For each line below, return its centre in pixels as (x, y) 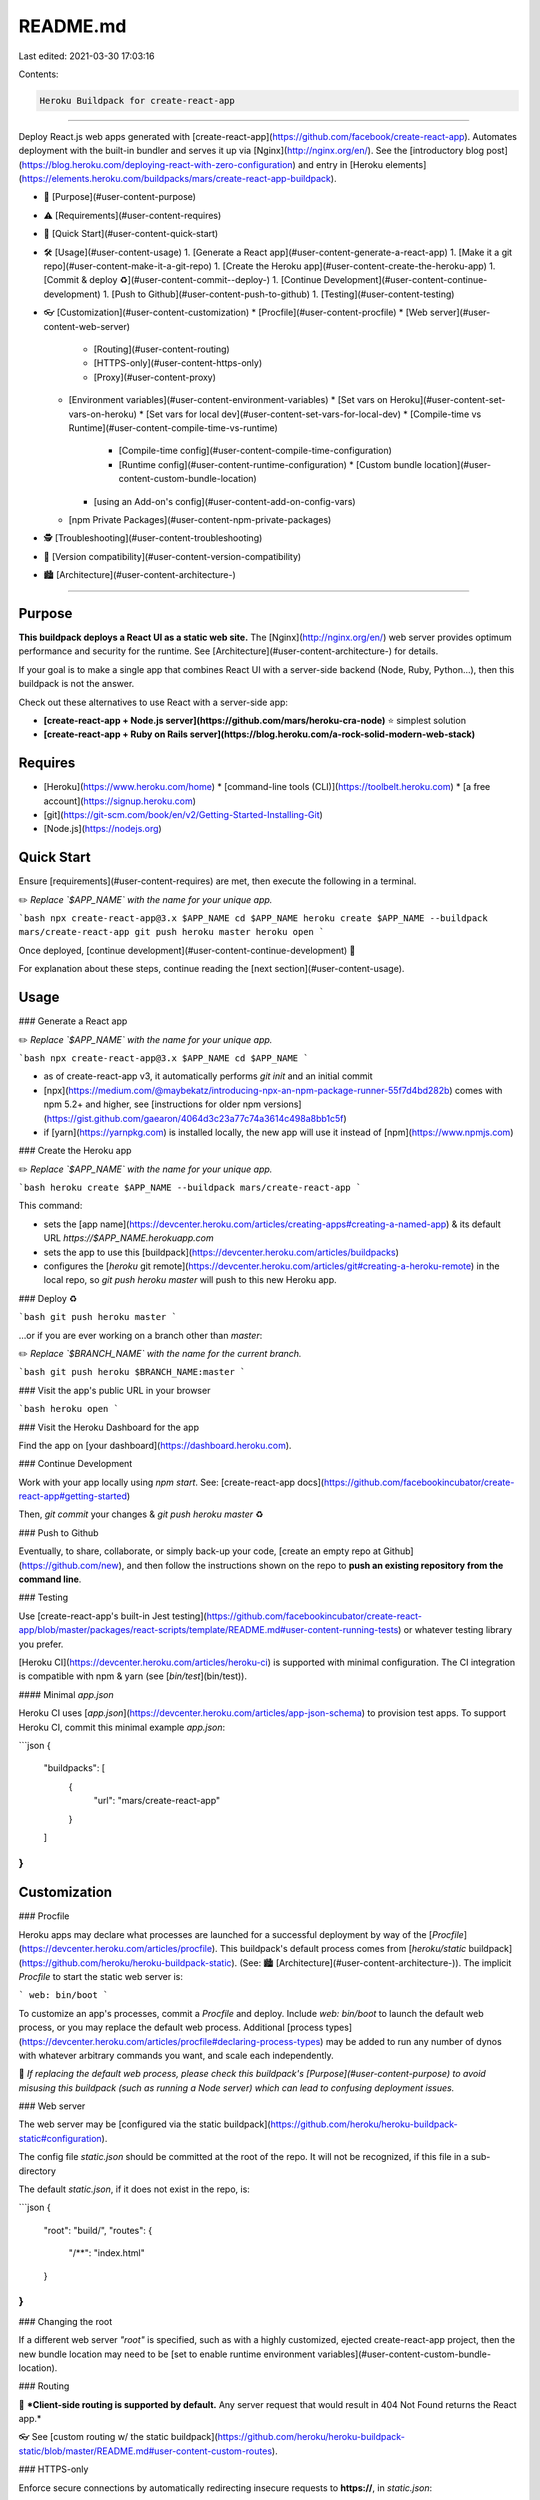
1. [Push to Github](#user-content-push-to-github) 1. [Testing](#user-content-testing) (278, 294)
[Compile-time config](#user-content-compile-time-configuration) (255, 451)
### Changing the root (65, 2321)
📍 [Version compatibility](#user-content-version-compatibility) (172, 556)
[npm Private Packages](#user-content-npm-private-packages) (200, 519)
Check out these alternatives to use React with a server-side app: (153, 702)
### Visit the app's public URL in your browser (114, 1390)
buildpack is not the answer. (76, 684)
